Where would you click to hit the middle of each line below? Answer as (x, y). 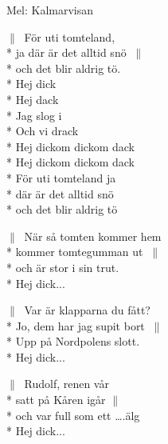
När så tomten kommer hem (93, 236)
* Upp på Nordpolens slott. (73, 341)
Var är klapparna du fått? (87, 310)
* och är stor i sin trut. (63, 267)
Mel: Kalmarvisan (50, 10)
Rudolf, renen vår (66, 384)
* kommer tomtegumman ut (75, 252)
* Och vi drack (43, 131)
